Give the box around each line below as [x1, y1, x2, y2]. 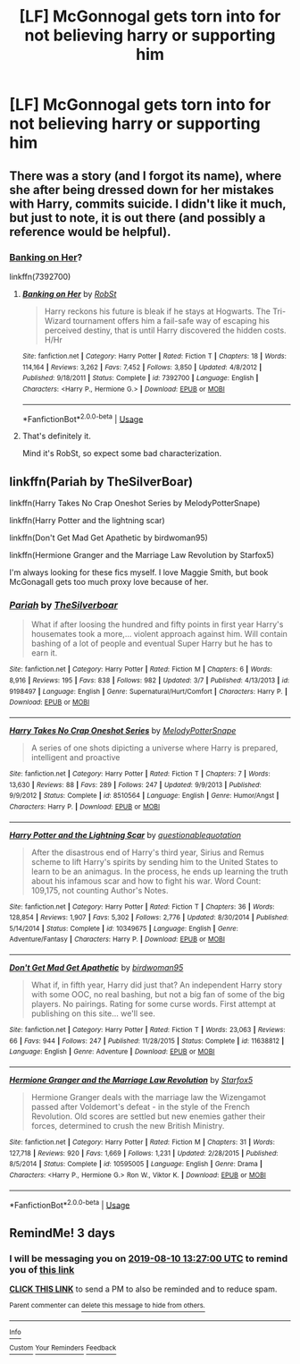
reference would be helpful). [9, 224, 171, 239]
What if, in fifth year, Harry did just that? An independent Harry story [30, 979, 283, 990]
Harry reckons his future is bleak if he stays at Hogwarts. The [44, 306, 271, 317]
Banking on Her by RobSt [21, 288, 117, 299]
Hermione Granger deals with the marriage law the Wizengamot [30, 1092, 266, 1103]
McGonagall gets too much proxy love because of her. [9, 576, 209, 587]
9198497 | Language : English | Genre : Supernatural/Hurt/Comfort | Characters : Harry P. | [9, 687, 288, 696]
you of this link [9, 1263, 75, 1275]
